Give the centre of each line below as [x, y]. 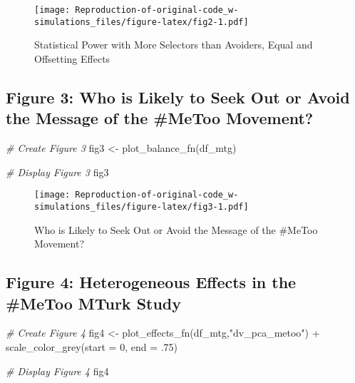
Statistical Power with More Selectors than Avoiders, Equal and [174, 45]
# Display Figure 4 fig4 [57, 371]
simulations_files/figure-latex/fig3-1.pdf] [142, 206]
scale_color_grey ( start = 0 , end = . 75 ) [92, 346]
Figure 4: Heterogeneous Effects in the [151, 282]
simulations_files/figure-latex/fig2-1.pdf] [142, 22]
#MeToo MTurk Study [94, 303]
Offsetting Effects [72, 58]
